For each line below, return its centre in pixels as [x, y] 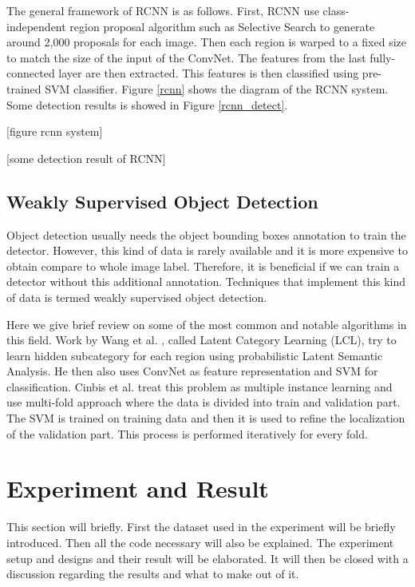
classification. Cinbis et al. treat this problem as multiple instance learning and [200, 386]
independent [36, 26]
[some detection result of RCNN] [86, 158]
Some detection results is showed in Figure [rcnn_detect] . [147, 104]
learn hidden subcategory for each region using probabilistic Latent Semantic [195, 355]
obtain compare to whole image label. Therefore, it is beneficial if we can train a [203, 266]
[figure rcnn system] [55, 131]
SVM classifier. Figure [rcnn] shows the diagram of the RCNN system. [217, 88]
